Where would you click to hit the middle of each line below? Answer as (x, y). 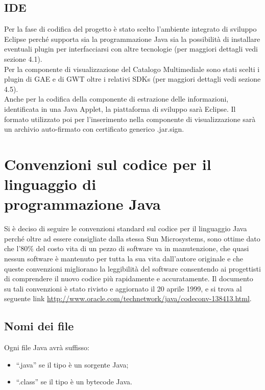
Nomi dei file (39, 326)
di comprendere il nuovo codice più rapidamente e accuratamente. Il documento (129, 278)
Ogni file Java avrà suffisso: (47, 347)
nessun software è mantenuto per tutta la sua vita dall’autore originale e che (124, 259)
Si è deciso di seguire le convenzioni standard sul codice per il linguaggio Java (126, 228)
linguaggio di (50, 184)
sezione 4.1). (23, 58)
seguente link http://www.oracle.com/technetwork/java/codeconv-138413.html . (128, 298)
